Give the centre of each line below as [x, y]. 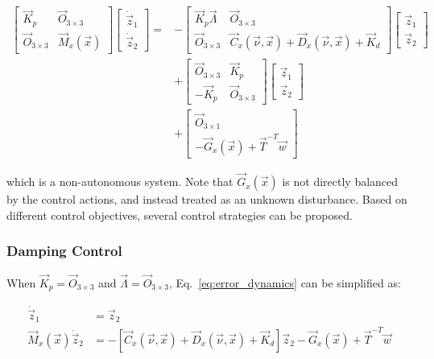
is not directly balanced [340, 182]
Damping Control [64, 251]
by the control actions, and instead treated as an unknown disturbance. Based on [207, 199]
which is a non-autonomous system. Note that [120, 182]
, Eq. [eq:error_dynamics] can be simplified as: [285, 282]
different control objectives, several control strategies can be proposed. [180, 215]
